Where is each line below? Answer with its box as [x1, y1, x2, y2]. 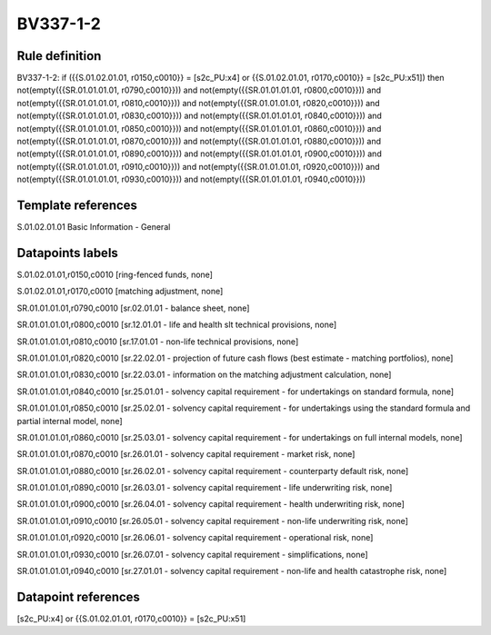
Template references [16, 198, 138, 213]
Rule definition [16, 48, 102, 64]
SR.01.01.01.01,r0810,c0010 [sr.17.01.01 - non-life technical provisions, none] [16, 336, 299, 347]
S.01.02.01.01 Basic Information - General [16, 222, 171, 233]
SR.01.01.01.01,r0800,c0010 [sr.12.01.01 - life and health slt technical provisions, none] [16, 319, 337, 331]
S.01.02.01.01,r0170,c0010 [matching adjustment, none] [16, 286, 224, 297]
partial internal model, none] [16, 415, 123, 426]
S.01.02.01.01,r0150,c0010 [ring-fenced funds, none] [16, 269, 214, 280]
